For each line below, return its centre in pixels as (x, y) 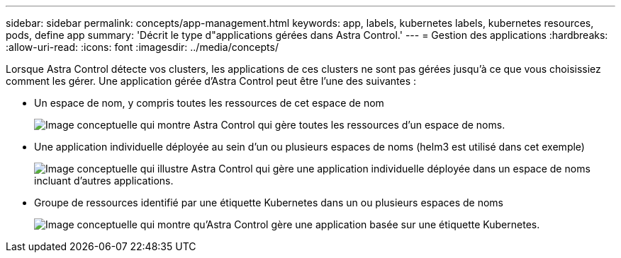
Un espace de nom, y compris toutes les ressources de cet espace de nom (209, 103)
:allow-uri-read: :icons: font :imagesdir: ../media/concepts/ (142, 47)
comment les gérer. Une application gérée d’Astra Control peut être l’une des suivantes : (211, 81)
